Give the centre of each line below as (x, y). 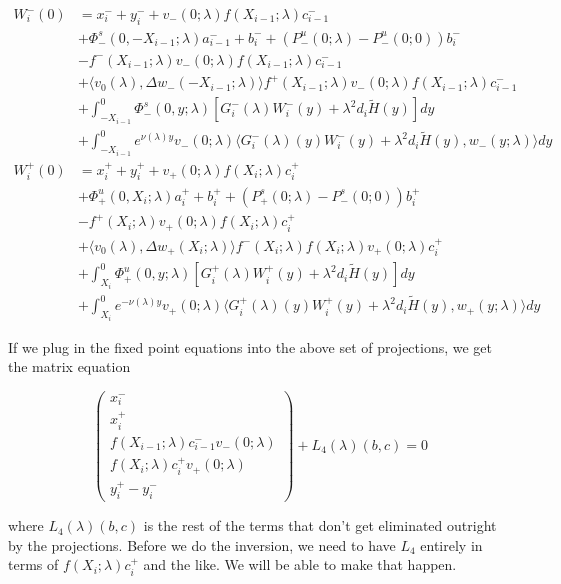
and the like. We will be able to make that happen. (300, 564)
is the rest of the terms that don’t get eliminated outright (320, 525)
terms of (33, 564)
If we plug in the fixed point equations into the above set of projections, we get (250, 346)
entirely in (451, 544)
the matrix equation (69, 366)
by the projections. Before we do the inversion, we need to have (202, 544)
